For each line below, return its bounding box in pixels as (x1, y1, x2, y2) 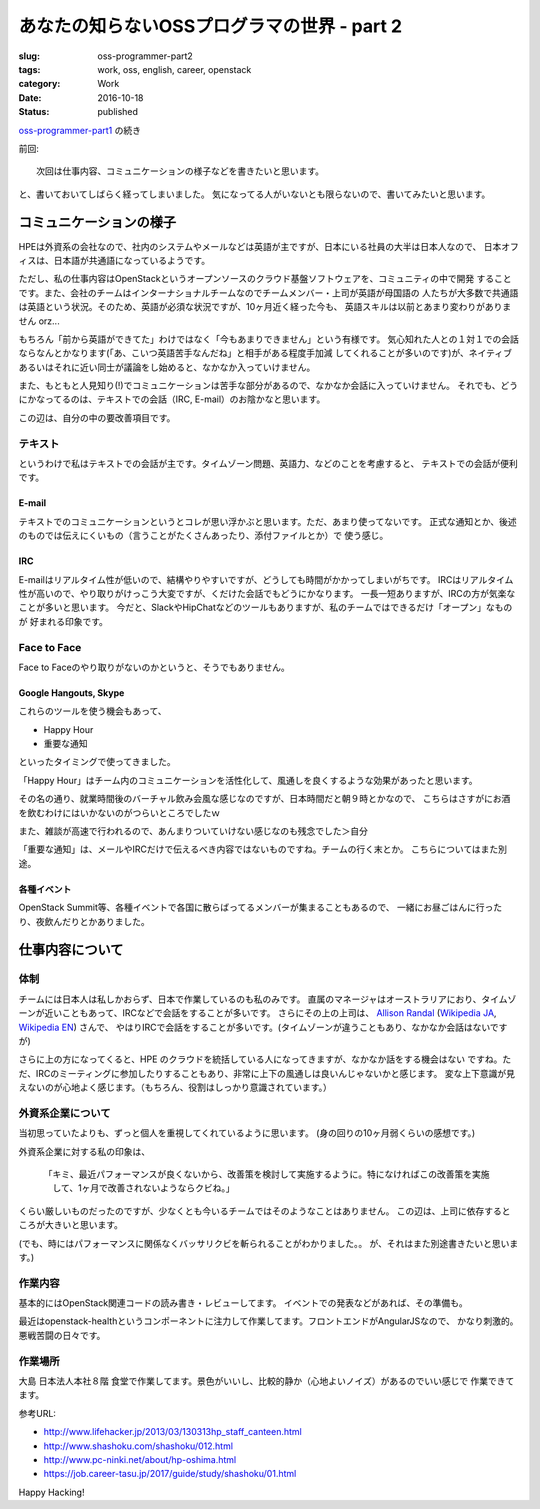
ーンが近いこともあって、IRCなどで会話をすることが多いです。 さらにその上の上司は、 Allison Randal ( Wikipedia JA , (18, 1007, 497, 1019)
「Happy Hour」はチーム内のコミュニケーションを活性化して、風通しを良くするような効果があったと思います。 (18, 774, 479, 786)
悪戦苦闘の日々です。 (18, 1329, 106, 1341)
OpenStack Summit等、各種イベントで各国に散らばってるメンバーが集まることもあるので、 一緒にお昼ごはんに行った (18, 901, 503, 914)
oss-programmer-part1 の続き (18, 124, 142, 136)
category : (18, 78, 61, 90)
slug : (18, 50, 40, 62)
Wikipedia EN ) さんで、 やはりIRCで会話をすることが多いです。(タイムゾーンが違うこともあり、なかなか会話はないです (18, 1021, 508, 1033)
